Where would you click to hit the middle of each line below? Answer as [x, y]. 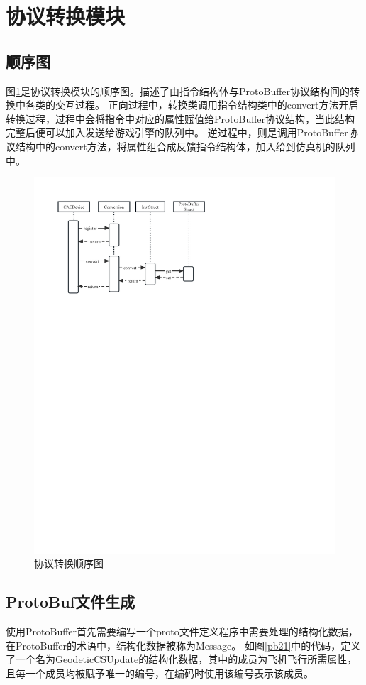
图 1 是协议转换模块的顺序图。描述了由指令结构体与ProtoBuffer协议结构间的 [178, 91]
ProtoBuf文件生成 [70, 602]
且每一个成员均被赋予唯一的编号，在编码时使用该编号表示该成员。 [160, 673]
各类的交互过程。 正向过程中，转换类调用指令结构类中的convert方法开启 [192, 105]
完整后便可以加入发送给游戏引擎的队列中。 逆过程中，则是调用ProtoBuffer [177, 132]
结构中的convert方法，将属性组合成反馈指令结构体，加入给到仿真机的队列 [185, 146]
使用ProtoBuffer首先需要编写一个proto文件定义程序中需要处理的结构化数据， [182, 631]
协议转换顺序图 [69, 563]
